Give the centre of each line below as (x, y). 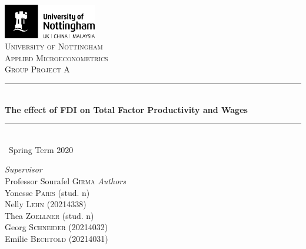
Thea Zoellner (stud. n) (49, 215)
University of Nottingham (54, 46)
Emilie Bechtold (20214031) (56, 238)
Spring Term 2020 (41, 149)
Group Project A (37, 69)
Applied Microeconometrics (56, 57)
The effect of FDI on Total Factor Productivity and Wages (126, 109)
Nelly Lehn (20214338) (46, 204)
